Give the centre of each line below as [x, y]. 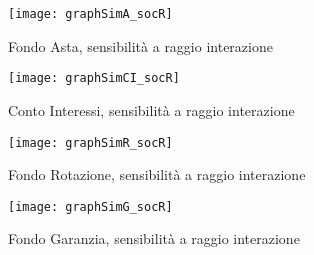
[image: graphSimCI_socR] [94, 78]
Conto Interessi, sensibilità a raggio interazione [151, 109]
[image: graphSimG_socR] [90, 206]
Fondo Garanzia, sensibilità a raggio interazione [154, 238]
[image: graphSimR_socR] [90, 142]
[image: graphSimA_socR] [90, 14]
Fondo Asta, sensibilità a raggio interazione [140, 45]
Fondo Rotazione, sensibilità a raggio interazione [157, 174]
